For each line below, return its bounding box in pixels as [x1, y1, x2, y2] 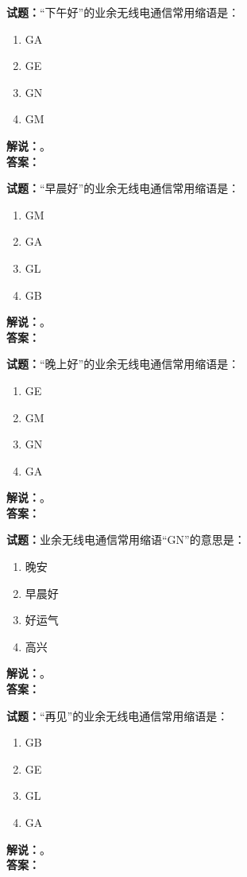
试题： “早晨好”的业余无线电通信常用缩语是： [6, 180, 240, 196]
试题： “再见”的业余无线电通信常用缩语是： [6, 707, 229, 724]
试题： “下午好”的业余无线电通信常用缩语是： [6, 4, 240, 20]
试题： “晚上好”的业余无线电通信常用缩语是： [6, 355, 240, 372]
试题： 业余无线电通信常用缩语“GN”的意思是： [6, 531, 245, 548]
